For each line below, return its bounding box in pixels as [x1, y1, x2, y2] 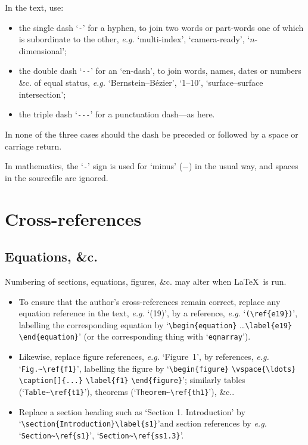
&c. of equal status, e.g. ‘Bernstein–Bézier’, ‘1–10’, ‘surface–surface [18, 76, 263, 89]
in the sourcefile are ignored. [5, 171, 108, 183]
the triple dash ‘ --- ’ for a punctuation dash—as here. [18, 108, 215, 120]
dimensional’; [18, 44, 67, 57]
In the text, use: [5, 1, 64, 13]
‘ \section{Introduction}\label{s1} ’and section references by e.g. [18, 417, 267, 430]
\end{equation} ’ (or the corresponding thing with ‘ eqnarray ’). [18, 330, 251, 343]
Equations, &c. [5, 247, 98, 266]
